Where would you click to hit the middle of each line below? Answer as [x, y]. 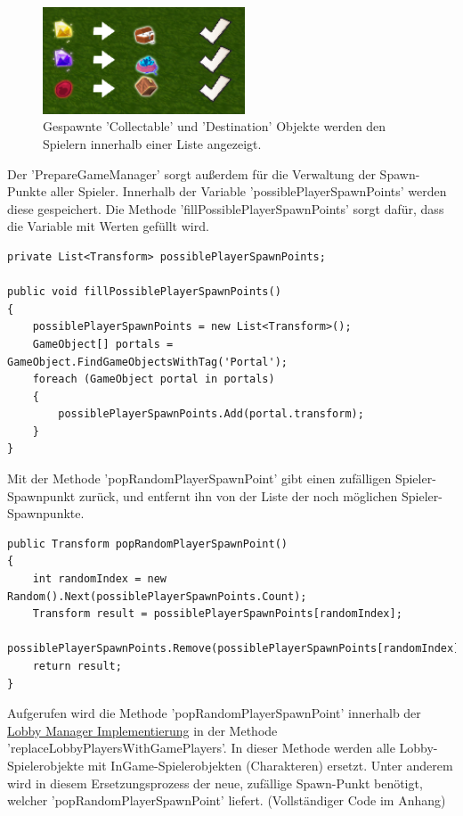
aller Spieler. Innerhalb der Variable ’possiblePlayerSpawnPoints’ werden [248, 191]
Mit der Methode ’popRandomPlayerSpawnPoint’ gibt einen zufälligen [199, 478]
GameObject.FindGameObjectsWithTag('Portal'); [147, 362]
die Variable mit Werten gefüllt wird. [108, 226]
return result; [77, 667]
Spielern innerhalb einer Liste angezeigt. [152, 143]
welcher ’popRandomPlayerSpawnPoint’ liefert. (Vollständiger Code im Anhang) [227, 800]
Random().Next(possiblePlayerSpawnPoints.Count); [157, 596]
